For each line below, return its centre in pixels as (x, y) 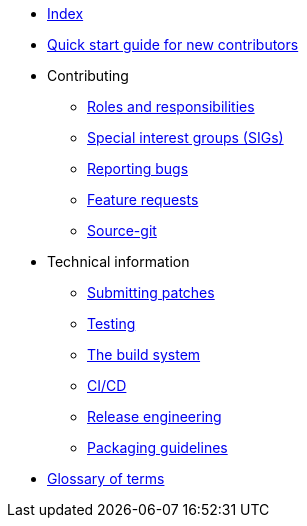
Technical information (118, 261)
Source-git (122, 230)
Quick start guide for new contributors (173, 44)
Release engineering (154, 416)
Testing (111, 323)
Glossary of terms (106, 478)
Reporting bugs (138, 168)
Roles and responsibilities (171, 106)
